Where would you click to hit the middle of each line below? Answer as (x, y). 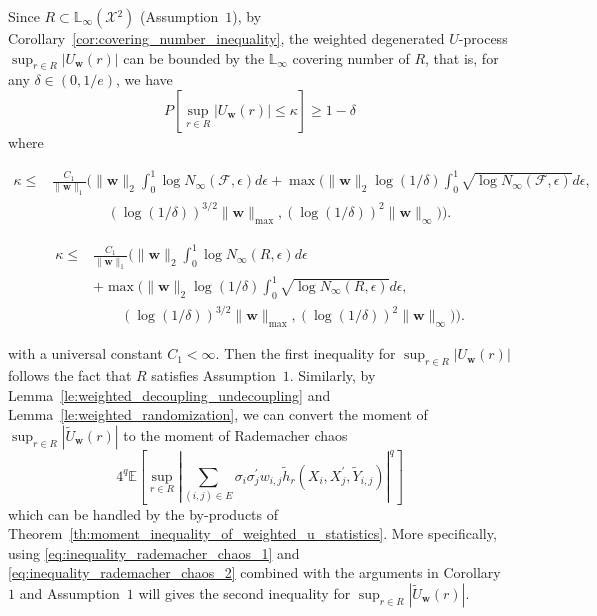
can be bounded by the (194, 57)
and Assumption (69, 592)
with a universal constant (85, 353)
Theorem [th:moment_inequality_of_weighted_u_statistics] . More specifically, (252, 533)
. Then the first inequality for (305, 353)
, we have (144, 79)
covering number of (351, 57)
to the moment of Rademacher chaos (235, 434)
